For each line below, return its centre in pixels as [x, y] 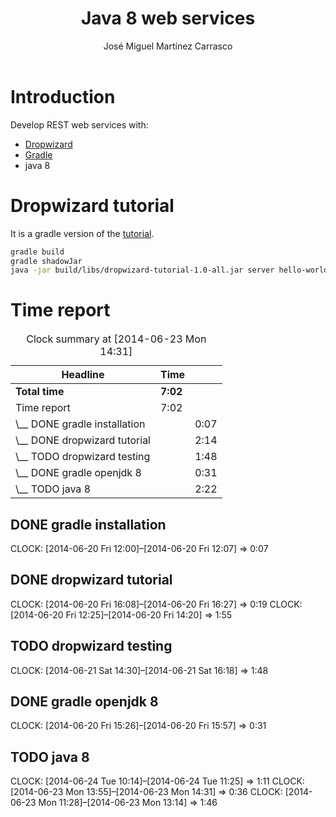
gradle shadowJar [46, 261]
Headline [83, 375]
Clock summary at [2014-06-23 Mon [116, 339]
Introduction [63, 96]
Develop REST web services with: [79, 124]
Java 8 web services [168, 18]
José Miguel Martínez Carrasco [168, 46]
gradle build [37, 252]
